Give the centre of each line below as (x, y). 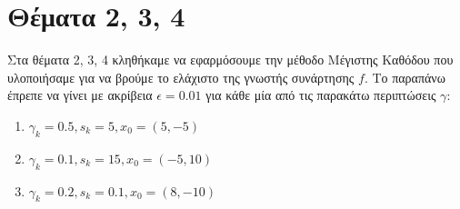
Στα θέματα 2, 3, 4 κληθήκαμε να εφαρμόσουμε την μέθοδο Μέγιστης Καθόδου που (230, 60)
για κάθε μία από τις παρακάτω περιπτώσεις (321, 95)
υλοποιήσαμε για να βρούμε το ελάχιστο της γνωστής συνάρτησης (181, 77)
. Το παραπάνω (405, 77)
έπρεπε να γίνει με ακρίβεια (80, 95)
